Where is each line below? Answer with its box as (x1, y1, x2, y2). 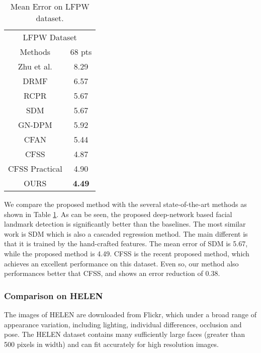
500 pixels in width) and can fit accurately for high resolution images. (4, 338, 219, 349)
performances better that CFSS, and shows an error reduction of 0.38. (4, 268, 220, 278)
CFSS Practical (8, 163, 62, 174)
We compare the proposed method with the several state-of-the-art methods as (4, 199, 247, 209)
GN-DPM (18, 119, 52, 130)
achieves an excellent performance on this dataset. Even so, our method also (4, 258, 239, 268)
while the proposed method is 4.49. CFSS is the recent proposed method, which (4, 248, 249, 258)
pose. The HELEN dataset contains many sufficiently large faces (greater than (4, 329, 245, 339)
